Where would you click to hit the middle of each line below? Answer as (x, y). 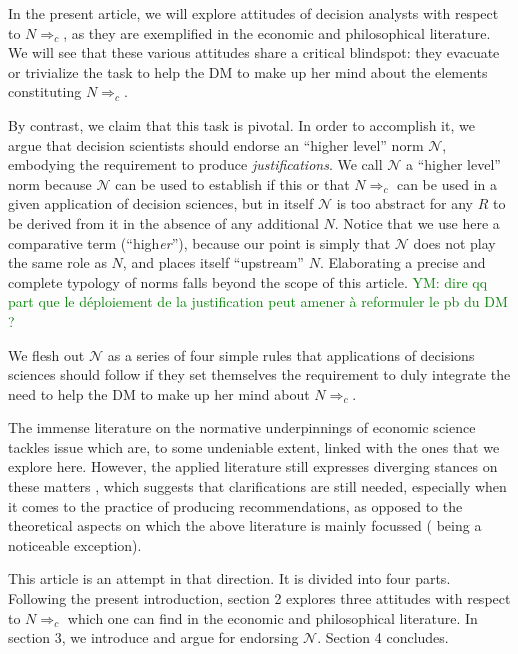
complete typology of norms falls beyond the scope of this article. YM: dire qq (248, 281)
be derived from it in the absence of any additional (163, 222)
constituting (45, 91)
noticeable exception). (75, 544)
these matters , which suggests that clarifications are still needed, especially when (257, 486)
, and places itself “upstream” (213, 262)
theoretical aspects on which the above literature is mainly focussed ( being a (245, 525)
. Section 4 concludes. (383, 637)
